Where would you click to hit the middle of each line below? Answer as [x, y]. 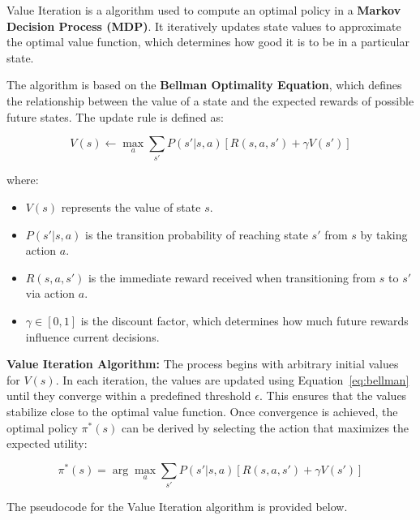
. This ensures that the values [333, 395]
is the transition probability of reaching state [196, 234]
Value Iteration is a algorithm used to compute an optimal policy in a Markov [204, 10]
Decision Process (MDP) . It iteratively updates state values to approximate [204, 26]
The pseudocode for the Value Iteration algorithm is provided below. [177, 507]
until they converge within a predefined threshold [129, 395]
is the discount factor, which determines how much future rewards [244, 321]
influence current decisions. [92, 336]
